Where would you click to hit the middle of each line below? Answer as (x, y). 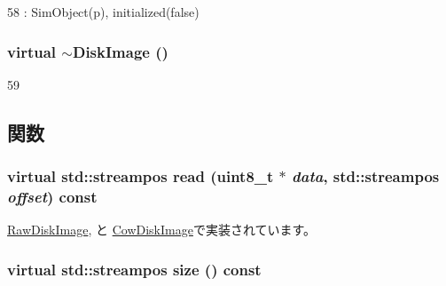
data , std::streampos (366, 176)
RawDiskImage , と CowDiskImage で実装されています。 (162, 230)
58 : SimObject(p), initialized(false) (103, 12)
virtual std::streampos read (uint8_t (141, 176)
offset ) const (52, 197)
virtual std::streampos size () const (134, 269)
